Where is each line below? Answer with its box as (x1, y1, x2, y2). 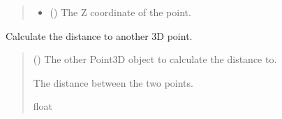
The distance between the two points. (33, 75, 193, 90)
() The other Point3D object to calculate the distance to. (33, 52, 277, 66)
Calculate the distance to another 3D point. (6, 28, 193, 43)
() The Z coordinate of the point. (50, 5, 191, 19)
